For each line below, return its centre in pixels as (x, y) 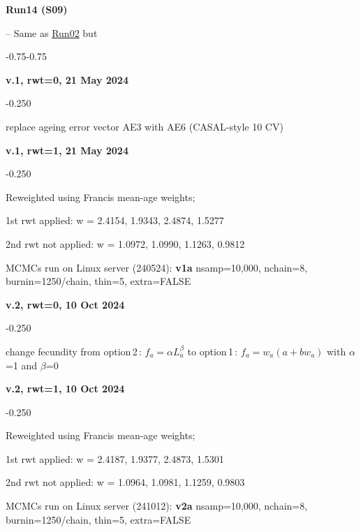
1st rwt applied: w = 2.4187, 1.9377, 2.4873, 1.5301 (115, 458)
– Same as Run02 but (52, 32)
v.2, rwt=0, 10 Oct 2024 (65, 304)
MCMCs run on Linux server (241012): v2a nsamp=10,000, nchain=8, (157, 506)
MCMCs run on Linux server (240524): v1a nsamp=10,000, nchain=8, (157, 267)
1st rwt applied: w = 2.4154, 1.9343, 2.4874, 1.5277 (115, 220)
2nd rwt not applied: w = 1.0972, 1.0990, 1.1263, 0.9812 (125, 243)
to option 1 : (213, 351)
